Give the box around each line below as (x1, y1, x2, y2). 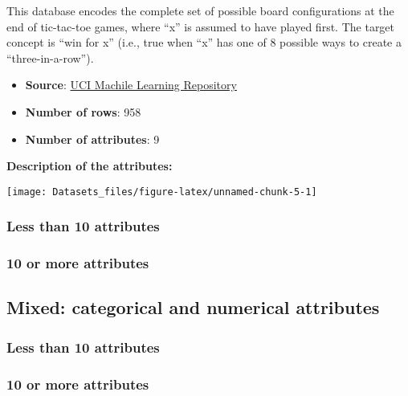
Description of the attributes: (6, 157, 173, 174)
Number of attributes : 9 (25, 130, 160, 147)
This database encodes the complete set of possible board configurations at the (6, 2, 394, 18)
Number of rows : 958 (25, 103, 141, 120)
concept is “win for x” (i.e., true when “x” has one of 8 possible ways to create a (6, 34, 402, 51)
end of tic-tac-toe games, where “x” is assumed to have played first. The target (6, 18, 395, 35)
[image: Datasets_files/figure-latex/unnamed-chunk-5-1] (6, 186, 317, 198)
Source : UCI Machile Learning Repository (25, 76, 237, 93)
